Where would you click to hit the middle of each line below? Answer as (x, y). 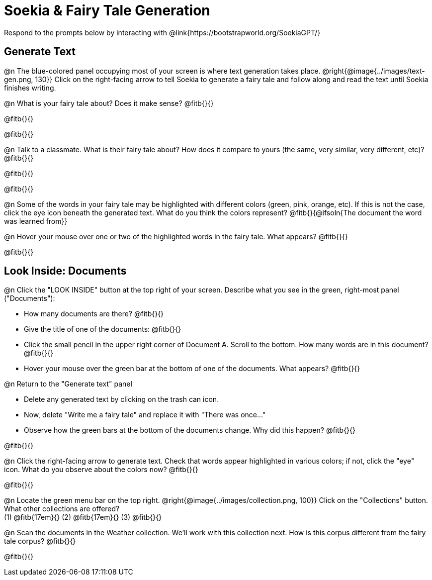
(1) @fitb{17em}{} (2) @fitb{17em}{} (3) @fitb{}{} (83, 517)
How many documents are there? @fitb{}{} (94, 314)
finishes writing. (30, 88)
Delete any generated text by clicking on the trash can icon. (122, 399)
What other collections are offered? (62, 509)
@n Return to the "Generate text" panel (68, 384)
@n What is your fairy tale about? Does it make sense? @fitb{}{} (109, 103)
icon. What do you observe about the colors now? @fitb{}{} (101, 470)
